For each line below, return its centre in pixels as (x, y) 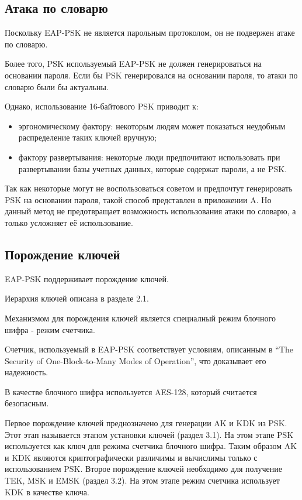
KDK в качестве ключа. (47, 492)
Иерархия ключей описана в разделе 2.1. (77, 298)
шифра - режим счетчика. (50, 329)
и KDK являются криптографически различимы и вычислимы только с (131, 457)
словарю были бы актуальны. (57, 86)
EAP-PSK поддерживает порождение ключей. (87, 278)
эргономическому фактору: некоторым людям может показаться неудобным (152, 126)
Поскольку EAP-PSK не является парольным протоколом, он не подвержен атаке (150, 32)
